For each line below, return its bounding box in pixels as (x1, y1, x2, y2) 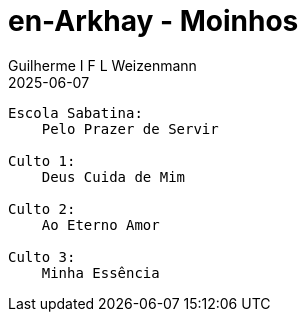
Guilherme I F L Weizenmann (8, 56, 197, 74)
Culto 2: (8, 200, 76, 217)
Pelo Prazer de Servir (41, 120, 219, 137)
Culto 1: (8, 152, 76, 169)
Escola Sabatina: (8, 104, 143, 121)
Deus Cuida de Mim (41, 168, 186, 185)
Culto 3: (8, 248, 76, 265)
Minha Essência (41, 264, 160, 281)
